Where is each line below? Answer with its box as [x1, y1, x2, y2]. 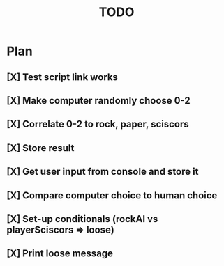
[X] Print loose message [6, 248, 113, 260]
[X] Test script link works [6, 71, 118, 83]
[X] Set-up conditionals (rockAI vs [6, 213, 158, 225]
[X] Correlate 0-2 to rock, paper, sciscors [6, 118, 189, 130]
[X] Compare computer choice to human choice [6, 189, 218, 201]
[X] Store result [6, 142, 75, 154]
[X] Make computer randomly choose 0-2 [6, 95, 191, 107]
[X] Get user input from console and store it [6, 166, 199, 178]
